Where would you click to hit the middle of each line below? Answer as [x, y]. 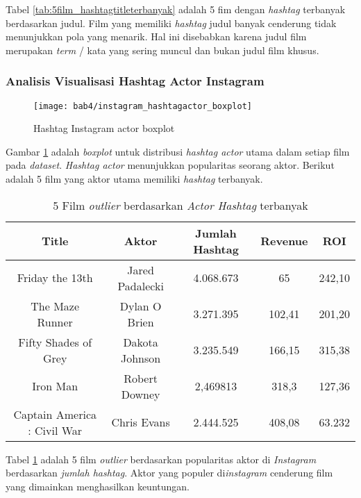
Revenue [284, 241]
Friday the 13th [55, 278]
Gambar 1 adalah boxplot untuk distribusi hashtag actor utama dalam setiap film [178, 151]
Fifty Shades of [55, 342]
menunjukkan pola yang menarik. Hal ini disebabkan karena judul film [156, 36]
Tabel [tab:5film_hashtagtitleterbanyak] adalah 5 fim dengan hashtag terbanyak [176, 9]
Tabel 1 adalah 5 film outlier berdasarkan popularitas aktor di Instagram [161, 459]
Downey [141, 394]
